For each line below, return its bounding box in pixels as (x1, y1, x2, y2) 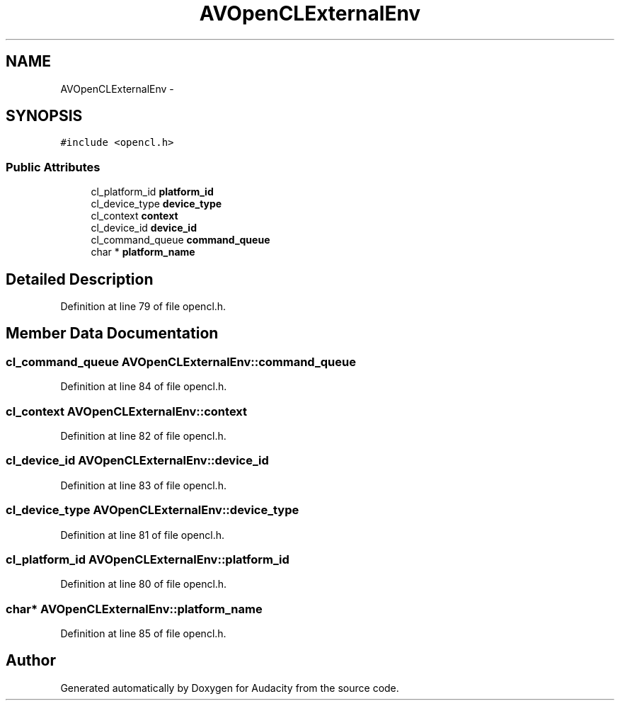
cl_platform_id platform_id (91, 186, 214, 198)
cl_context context (91, 210, 178, 222)
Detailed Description (6, 270, 154, 288)
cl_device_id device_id (91, 222, 197, 234)
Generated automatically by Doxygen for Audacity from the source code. (60, 681, 399, 694)
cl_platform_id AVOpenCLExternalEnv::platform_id (6, 552, 289, 566)
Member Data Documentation (6, 324, 219, 343)
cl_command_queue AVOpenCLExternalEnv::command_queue (6, 354, 356, 369)
